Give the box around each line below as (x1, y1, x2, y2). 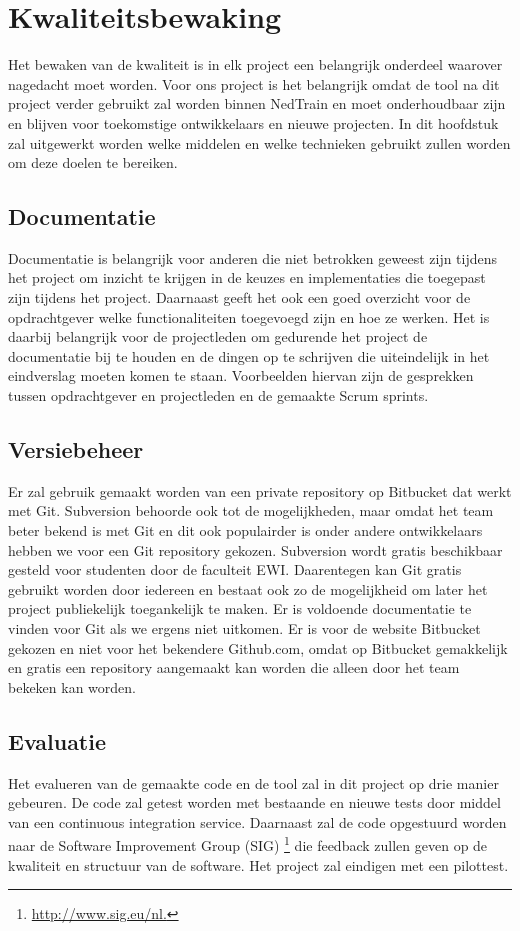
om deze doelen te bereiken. (8, 152, 178, 173)
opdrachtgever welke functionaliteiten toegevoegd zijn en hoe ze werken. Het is (8, 306, 490, 327)
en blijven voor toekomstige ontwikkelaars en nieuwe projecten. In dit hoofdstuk (8, 112, 499, 133)
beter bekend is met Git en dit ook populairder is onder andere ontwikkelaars (8, 520, 483, 541)
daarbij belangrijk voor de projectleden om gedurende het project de (8, 326, 428, 347)
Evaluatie (8, 725, 107, 756)
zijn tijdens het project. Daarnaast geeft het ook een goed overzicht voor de (8, 287, 471, 308)
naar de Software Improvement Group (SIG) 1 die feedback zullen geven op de (8, 832, 488, 856)
